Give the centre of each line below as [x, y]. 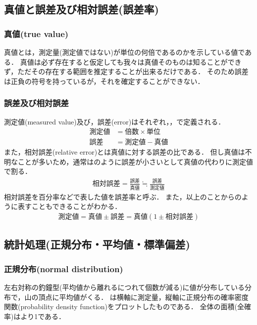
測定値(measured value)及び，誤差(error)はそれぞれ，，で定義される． [115, 121]
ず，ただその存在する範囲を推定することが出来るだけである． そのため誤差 [126, 71]
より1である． [43, 316]
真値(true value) [36, 33]
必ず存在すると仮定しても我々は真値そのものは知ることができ [141, 61]
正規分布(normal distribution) [64, 268]
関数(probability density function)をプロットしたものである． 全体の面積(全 [124, 306]
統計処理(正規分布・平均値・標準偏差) [97, 244]
